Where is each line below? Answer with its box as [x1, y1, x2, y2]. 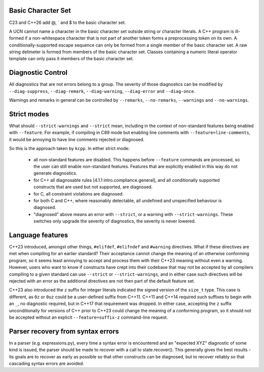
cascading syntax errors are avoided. [9, 361, 84, 367]
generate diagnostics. [33, 170, 78, 176]
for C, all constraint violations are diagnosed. [33, 191, 124, 197]
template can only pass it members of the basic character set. [9, 56, 134, 62]
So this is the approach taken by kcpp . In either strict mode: [9, 146, 130, 152]
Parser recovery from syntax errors [9, 327, 119, 335]
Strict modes [9, 110, 49, 118]
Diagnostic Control [9, 68, 68, 77]
